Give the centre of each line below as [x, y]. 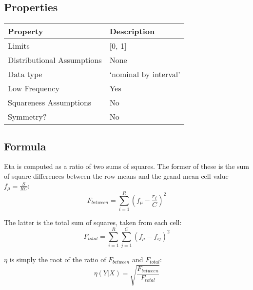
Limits [19, 46]
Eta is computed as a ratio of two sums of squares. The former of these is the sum [127, 166]
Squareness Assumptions [50, 103]
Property [26, 31]
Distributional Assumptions [55, 60]
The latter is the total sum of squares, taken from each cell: [93, 222]
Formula [25, 146]
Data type [25, 74]
